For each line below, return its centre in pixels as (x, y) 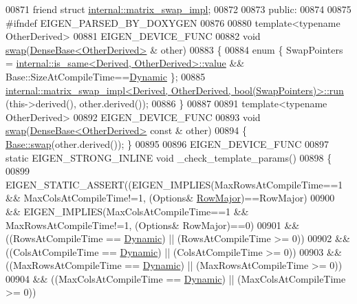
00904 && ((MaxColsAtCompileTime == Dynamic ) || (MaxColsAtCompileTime (176, 278)
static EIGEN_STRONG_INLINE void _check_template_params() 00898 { (169, 157)
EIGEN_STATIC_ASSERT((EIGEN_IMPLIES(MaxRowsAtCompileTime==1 (174, 184)
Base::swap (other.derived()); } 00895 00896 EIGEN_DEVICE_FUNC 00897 (167, 143)
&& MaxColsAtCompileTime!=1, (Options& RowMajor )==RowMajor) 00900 (170, 198)
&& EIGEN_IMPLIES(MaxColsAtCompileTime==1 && (127, 211)
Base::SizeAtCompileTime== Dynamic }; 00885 (106, 76)
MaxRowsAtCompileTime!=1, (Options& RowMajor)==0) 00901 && (153, 225)
